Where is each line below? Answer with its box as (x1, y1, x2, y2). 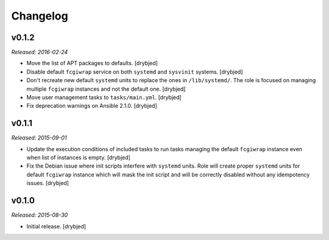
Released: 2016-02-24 (11, 49, 68, 56)
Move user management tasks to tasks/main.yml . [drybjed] (26, 94, 182, 101)
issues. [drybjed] (26, 180, 69, 187)
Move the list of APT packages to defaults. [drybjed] (26, 60, 158, 67)
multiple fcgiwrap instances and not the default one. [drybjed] (26, 85, 186, 93)
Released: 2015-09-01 (11, 134, 67, 141)
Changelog (11, 9, 68, 23)
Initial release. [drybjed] (26, 222, 87, 230)
